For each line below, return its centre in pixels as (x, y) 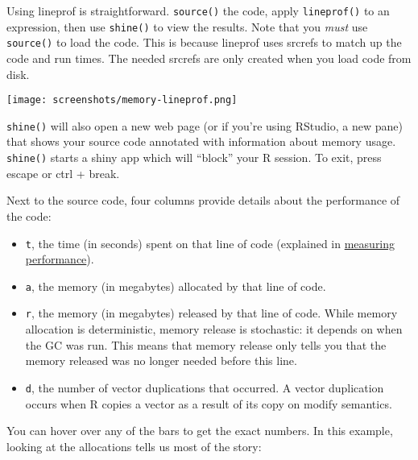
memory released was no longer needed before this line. (161, 361)
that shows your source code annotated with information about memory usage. (201, 141)
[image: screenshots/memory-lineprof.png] (122, 100)
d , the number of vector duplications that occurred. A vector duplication (205, 387)
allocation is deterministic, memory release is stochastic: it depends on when (214, 329)
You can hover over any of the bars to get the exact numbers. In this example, (200, 431)
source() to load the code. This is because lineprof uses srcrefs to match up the (204, 42)
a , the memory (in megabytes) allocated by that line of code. (176, 286)
